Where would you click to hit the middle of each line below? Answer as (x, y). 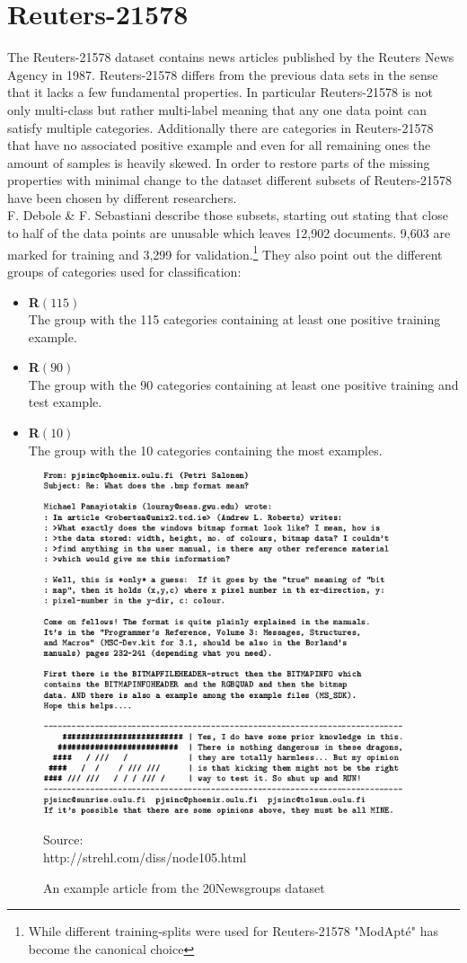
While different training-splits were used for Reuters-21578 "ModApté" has (233, 931)
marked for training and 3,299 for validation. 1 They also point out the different (225, 252)
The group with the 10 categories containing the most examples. (205, 450)
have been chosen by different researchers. (122, 197)
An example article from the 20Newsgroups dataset (184, 887)
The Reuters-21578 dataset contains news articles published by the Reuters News (231, 57)
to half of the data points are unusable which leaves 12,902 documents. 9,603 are (229, 233)
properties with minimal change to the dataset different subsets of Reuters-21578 (230, 180)
